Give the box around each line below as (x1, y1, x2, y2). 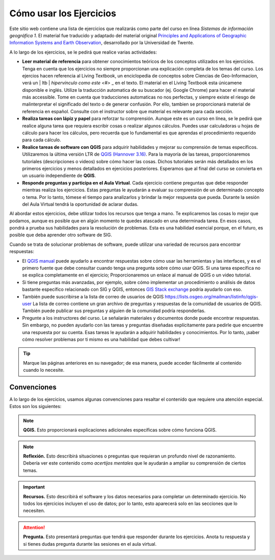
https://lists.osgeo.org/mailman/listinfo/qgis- (164, 293, 258, 299)
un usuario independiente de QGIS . (22, 172, 96, 179)
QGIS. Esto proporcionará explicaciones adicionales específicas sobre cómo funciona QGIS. (23, 427, 217, 433)
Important (23, 484, 45, 490)
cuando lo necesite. (23, 367, 65, 373)
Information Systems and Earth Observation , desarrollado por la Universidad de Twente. (9, 40, 195, 46)
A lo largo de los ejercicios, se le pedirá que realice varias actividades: (9, 49, 157, 55)
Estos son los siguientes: (9, 403, 62, 410)
